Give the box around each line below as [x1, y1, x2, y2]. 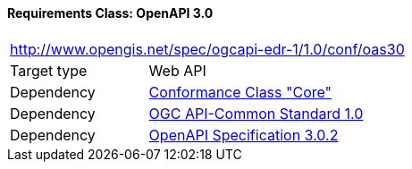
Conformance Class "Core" [148, 82, 332, 101]
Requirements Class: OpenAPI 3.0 [7, 5, 214, 21]
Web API [148, 61, 206, 80]
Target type [10, 61, 88, 80]
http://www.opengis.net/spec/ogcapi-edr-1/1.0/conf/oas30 [10, 39, 405, 58]
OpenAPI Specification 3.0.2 [148, 125, 339, 144]
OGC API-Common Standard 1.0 [148, 104, 364, 123]
